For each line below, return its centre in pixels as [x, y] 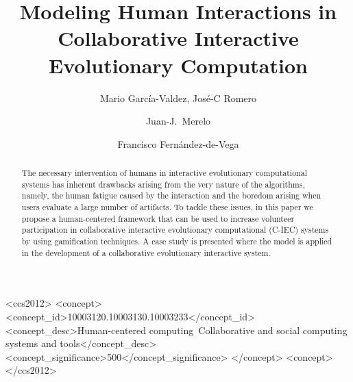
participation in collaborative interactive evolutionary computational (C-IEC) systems [175, 230]
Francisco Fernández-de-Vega [178, 143]
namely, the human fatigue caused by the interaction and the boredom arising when [171, 195]
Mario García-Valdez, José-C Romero [178, 98]
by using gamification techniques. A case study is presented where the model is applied [177, 241]
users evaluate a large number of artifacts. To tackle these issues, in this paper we [167, 207]
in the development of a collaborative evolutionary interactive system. [146, 252]
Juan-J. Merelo [178, 121]
